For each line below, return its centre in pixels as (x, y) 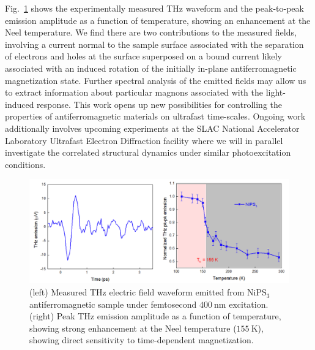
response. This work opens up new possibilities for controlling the (159, 104)
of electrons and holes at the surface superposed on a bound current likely (143, 56)
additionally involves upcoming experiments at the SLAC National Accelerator (152, 128)
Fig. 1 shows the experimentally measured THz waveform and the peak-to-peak (154, 8)
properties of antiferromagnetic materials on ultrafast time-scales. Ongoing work (155, 116)
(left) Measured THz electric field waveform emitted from (137, 292)
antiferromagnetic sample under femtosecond (113, 304)
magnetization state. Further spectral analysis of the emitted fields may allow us (156, 80)
